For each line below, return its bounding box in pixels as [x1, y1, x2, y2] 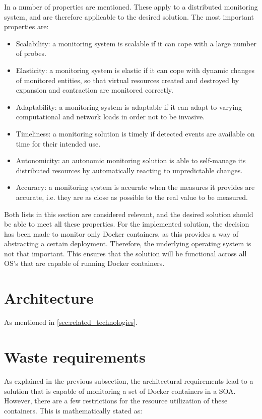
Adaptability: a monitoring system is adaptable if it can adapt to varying [16, 101, 242, 112]
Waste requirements [4, 346, 146, 367]
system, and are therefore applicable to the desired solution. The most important [4, 11, 254, 22]
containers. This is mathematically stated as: [4, 405, 143, 415]
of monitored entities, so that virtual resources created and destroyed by [16, 75, 239, 85]
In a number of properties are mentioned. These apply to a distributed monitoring [4, 2, 258, 12]
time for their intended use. [16, 138, 101, 149]
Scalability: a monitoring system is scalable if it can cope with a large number [16, 38, 256, 48]
